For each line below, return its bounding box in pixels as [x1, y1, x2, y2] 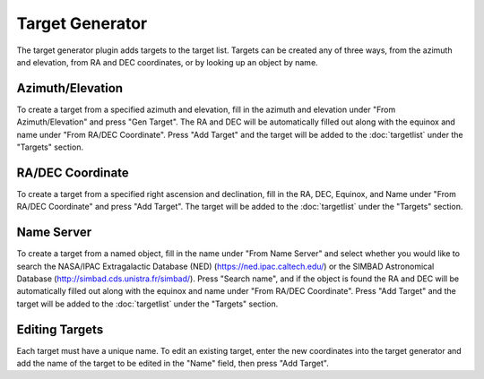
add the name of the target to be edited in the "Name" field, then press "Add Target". [16, 358, 329, 369]
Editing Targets [16, 322, 104, 337]
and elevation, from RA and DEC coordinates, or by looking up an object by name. [16, 56, 318, 67]
